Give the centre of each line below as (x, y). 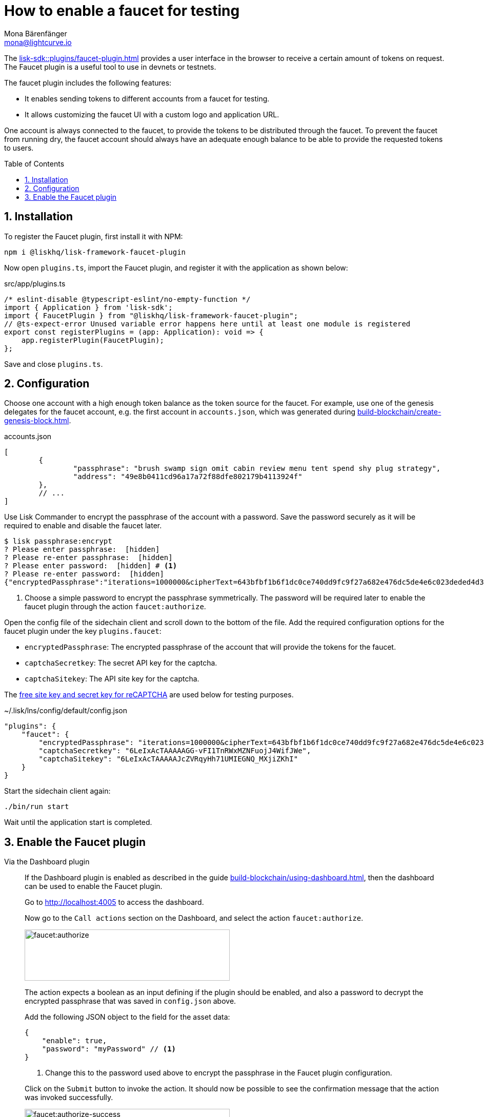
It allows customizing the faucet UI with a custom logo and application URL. (152, 114)
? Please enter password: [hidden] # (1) (91, 566)
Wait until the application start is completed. (78, 822)
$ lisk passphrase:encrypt (58, 541)
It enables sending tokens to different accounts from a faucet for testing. (147, 98)
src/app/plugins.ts (35, 283)
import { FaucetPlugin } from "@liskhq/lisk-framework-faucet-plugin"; (151, 315)
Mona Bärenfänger (36, 33)
